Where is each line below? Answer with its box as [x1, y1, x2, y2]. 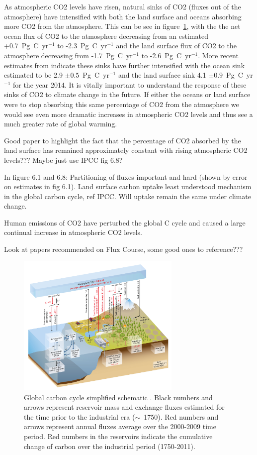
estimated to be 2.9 [4, 70, 63, 80]
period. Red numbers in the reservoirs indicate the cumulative [24, 431, 213, 442]
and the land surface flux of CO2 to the [116, 40, 237, 51]
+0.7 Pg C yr [4, 40, 49, 51]
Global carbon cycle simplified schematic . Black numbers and [24, 392, 213, 402]
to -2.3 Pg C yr [57, 40, 107, 51]
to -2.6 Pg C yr [141, 50, 191, 60]
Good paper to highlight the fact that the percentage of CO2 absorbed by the [4, 135, 241, 145]
